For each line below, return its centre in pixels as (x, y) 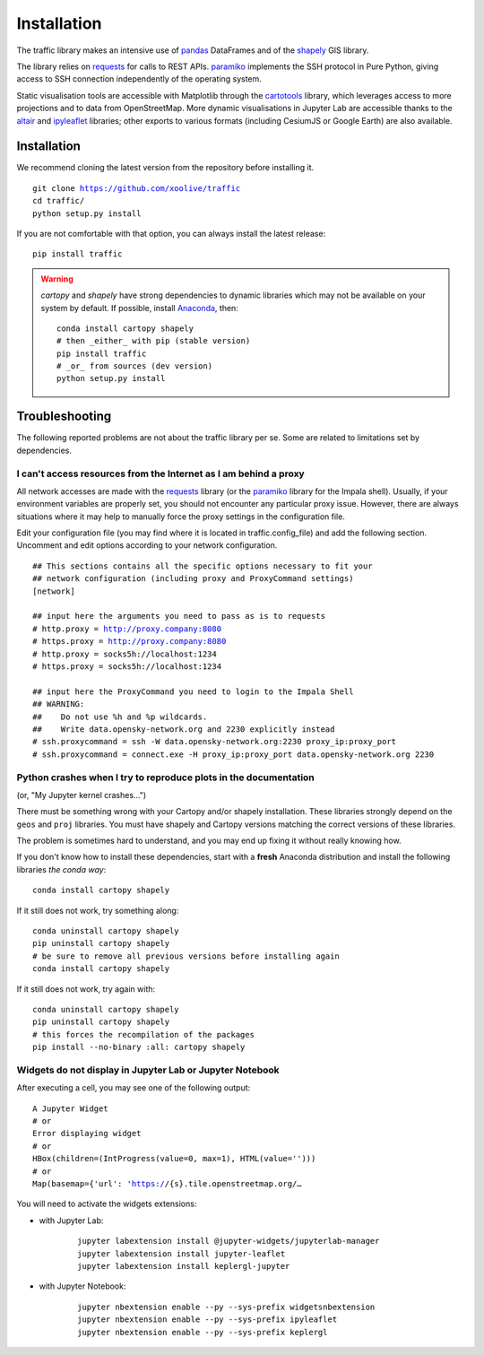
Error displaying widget (87, 1134)
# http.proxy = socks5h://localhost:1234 (125, 654)
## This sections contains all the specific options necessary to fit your (203, 566)
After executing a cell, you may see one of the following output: (134, 1088)
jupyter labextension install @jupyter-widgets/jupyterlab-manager (229, 1241)
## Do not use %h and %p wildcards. (120, 717)
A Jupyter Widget (70, 1108)
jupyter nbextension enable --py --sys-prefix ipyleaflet (207, 1320)
